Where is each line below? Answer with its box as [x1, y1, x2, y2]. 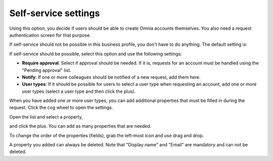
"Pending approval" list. [22, 67, 72, 73]
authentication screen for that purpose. [9, 32, 91, 38]
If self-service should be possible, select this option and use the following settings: [9, 50, 182, 57]
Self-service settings [9, 8, 100, 19]
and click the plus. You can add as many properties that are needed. [9, 123, 152, 129]
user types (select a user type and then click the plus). [22, 88, 136, 94]
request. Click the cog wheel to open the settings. [9, 104, 113, 111]
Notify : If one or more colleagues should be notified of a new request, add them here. [22, 74, 201, 80]
